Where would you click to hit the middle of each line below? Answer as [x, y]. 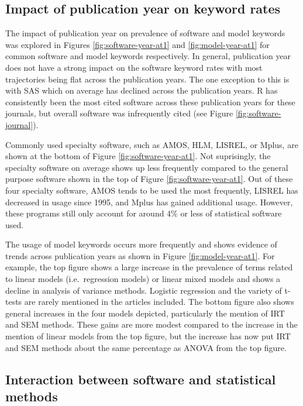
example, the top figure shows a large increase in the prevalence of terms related [149, 267]
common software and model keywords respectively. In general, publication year [148, 56]
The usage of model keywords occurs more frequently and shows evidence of [141, 244]
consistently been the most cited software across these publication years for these [150, 102]
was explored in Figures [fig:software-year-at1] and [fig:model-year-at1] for [137, 44]
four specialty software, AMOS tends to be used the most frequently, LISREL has [152, 190]
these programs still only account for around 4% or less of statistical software [144, 213]
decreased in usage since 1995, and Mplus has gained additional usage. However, [149, 202]
